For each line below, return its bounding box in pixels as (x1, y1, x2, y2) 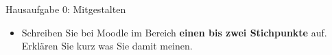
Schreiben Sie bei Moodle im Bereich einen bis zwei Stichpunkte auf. (21, 25, 327, 39)
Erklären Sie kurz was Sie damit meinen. (21, 38, 193, 53)
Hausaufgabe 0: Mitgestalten (5, 2, 126, 16)
